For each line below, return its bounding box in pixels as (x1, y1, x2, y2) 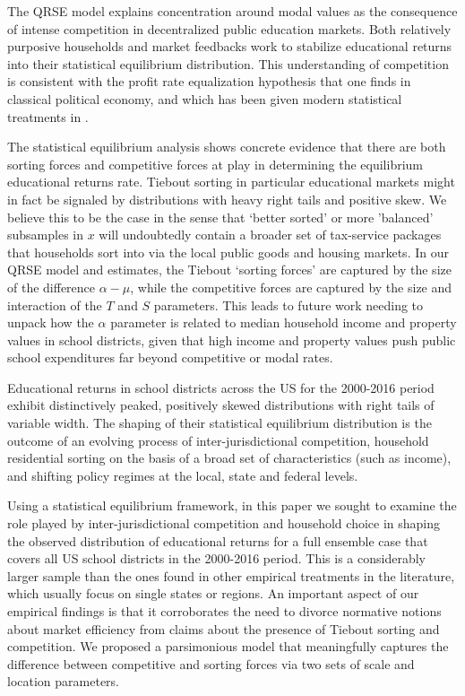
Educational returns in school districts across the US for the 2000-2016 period (7, 378, 435, 396)
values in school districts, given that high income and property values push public (7, 330, 456, 349)
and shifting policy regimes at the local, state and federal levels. (7, 465, 358, 484)
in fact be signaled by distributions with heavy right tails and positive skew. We (7, 189, 447, 208)
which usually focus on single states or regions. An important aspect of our (7, 584, 419, 603)
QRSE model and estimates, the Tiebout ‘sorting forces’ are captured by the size (7, 260, 452, 279)
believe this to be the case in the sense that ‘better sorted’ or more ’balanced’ (7, 207, 434, 226)
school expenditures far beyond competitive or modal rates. (7, 348, 333, 367)
